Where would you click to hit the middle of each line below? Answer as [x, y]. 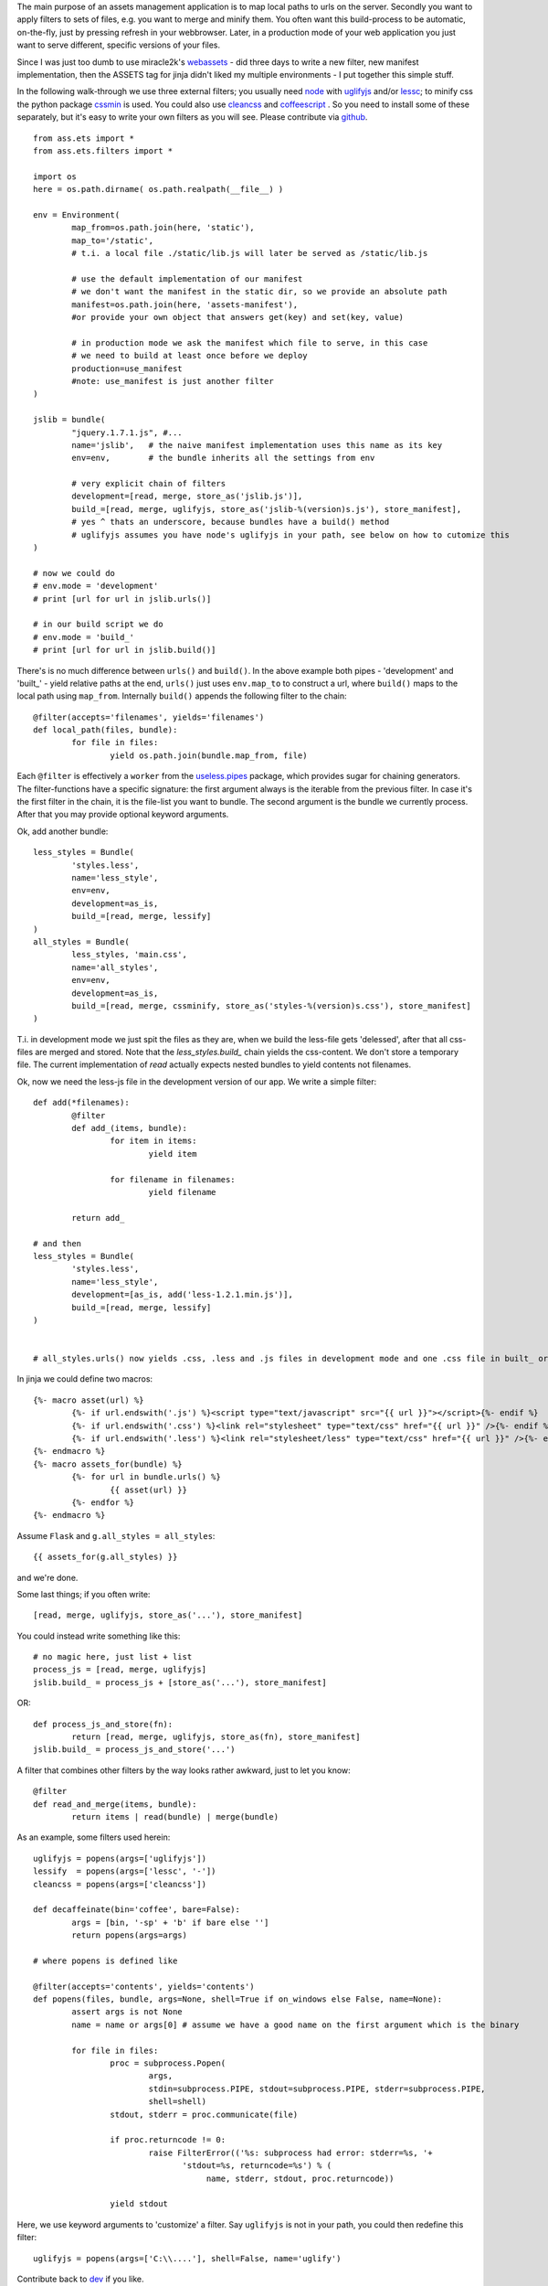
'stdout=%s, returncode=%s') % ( [257, 2166]
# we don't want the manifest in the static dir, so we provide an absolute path [259, 292]
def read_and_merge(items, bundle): [115, 1804]
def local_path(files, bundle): [105, 730]
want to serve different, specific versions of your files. [119, 45]
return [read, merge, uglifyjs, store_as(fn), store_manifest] [216, 1737]
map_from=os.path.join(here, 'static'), [163, 228]
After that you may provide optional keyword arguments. [123, 815]
